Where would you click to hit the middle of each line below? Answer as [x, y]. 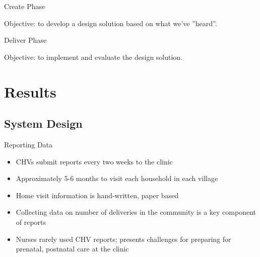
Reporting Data [28, 144]
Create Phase [25, 6]
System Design [43, 123]
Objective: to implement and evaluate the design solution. [93, 57]
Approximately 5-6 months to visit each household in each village [117, 178]
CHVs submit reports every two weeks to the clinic [94, 161]
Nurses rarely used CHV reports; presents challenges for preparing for [123, 239]
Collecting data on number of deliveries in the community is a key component [136, 212]
